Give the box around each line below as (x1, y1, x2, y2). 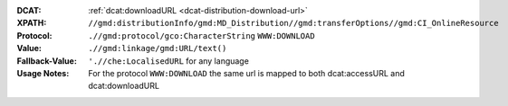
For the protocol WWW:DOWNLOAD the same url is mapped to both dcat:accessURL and (88, 67, 405, 78)
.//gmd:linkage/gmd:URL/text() (88, 43, 227, 54)
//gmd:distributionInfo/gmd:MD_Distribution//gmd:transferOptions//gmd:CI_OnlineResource (88, 18, 499, 29)
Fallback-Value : (16, 55, 77, 66)
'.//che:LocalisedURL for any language (88, 55, 249, 66)
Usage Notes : (16, 67, 70, 78)
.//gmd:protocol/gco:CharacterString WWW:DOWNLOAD (88, 31, 316, 40)
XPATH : (16, 18, 47, 29)
